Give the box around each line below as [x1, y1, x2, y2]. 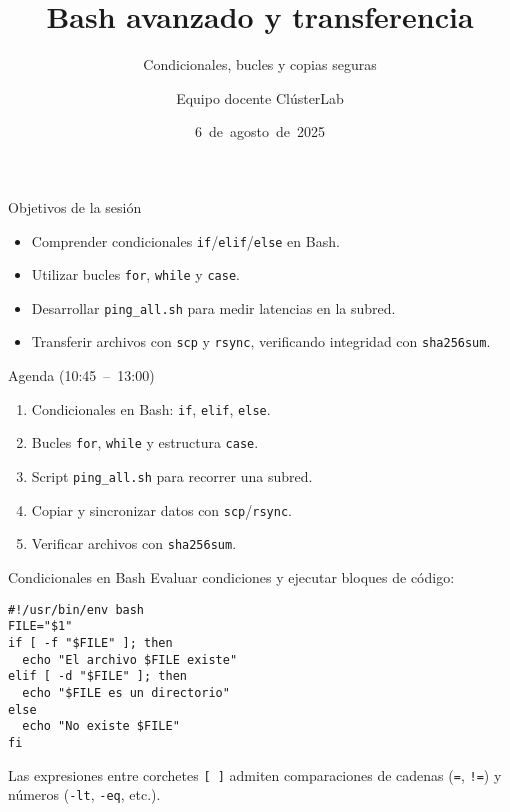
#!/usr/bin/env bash [8, 602, 145, 617]
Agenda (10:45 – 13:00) [8, 365, 155, 386]
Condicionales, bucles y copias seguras [143, 54, 377, 75]
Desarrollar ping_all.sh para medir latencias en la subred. [31, 297, 396, 318]
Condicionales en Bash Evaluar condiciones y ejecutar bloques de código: [8, 567, 455, 587]
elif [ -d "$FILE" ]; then [8, 669, 187, 684]
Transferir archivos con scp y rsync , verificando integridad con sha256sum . [31, 331, 491, 352]
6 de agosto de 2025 [195, 121, 325, 142]
